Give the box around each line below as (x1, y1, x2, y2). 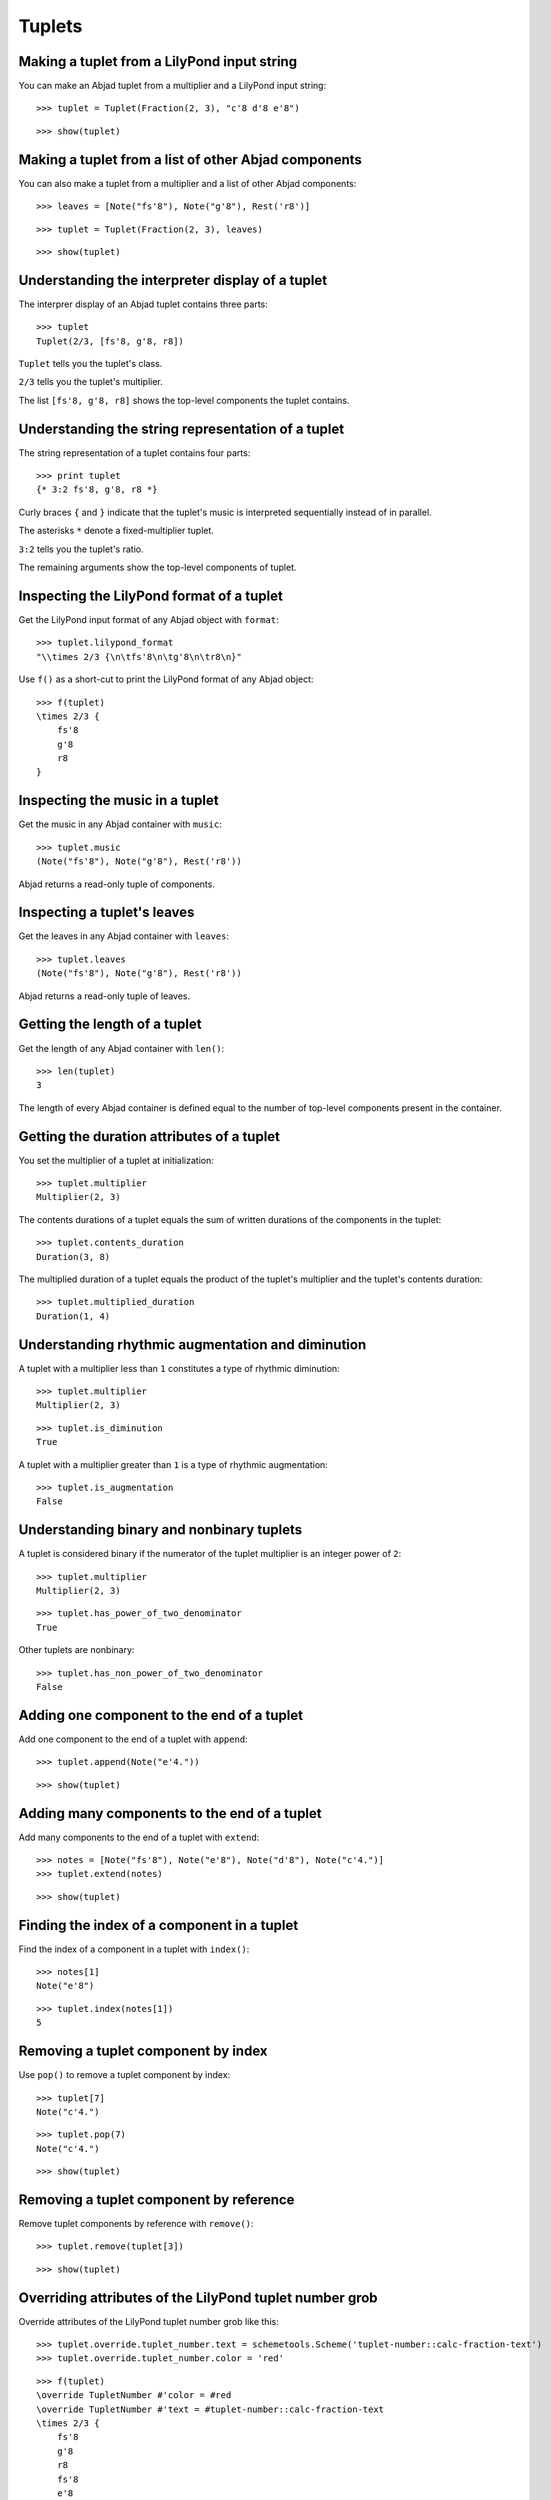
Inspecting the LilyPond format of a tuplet (18, 587, 284, 604)
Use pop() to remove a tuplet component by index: (18, 2069, 231, 2081)
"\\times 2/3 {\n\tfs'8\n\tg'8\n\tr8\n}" (36, 651, 242, 662)
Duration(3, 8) (36, 1251, 111, 1262)
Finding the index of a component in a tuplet (18, 1916, 299, 1934)
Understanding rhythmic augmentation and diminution (18, 1336, 367, 1353)
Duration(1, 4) (36, 1310, 111, 1322)
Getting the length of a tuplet (18, 1016, 202, 1033)
